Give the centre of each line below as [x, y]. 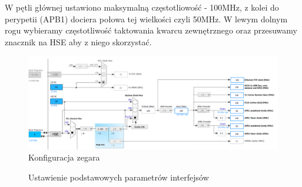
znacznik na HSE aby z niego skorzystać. [78, 41]
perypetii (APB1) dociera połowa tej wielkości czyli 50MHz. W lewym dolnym [146, 19]
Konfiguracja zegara [64, 157]
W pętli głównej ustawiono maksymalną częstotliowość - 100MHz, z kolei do [142, 7]
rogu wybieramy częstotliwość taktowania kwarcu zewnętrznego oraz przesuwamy [151, 30]
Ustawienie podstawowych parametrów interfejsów [119, 177]
